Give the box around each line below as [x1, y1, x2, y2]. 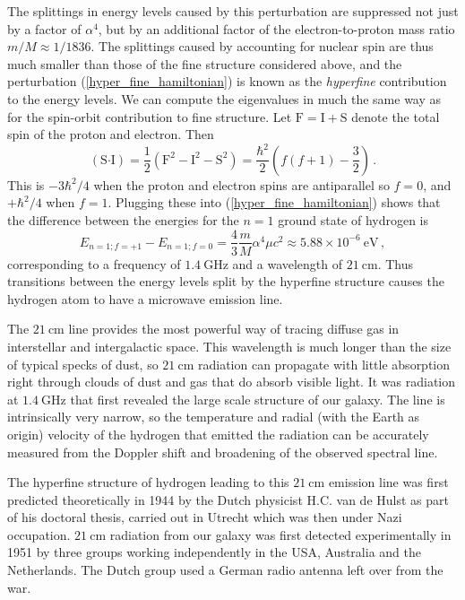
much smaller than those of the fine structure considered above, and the [7, 54, 402, 73]
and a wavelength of [232, 254, 343, 273]
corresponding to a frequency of [7, 254, 181, 273]
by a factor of [7, 19, 82, 38]
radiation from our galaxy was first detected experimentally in [109, 525, 452, 543]
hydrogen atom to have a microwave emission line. [7, 289, 283, 308]
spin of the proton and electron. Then [7, 125, 214, 143]
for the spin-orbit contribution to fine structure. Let [7, 107, 292, 126]
